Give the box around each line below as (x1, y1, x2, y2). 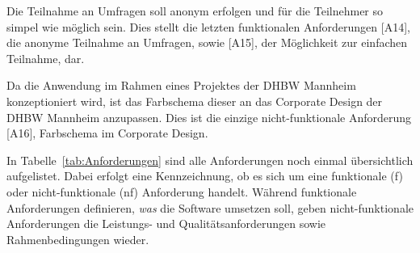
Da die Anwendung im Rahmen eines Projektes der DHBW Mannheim (6, 77, 356, 94)
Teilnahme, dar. (6, 49, 85, 66)
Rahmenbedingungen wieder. (6, 230, 149, 247)
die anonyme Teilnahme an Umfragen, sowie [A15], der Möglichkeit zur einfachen (6, 34, 408, 51)
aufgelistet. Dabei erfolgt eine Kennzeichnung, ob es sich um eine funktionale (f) (6, 167, 403, 184)
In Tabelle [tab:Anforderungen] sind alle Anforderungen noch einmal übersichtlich (6, 151, 414, 168)
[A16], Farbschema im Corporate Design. (6, 124, 208, 141)
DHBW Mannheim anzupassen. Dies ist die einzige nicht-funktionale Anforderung (6, 108, 412, 125)
